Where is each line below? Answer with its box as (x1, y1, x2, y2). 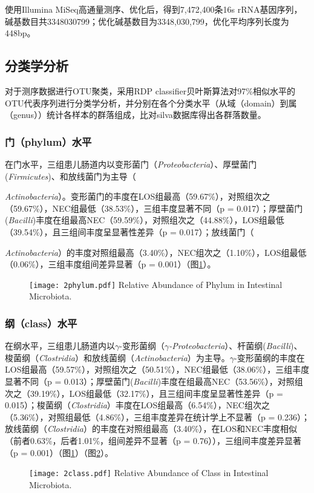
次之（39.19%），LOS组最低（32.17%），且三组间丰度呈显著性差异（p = (5, 387, 283, 399)
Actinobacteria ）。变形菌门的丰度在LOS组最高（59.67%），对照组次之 (5, 190, 270, 203)
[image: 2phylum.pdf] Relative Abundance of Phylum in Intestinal (29, 278, 283, 290)
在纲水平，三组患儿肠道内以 (5, 339, 115, 352)
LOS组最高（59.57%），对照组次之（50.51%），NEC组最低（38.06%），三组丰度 (5, 363, 310, 376)
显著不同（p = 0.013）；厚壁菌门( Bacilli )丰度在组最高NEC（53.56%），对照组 (5, 374, 303, 387)
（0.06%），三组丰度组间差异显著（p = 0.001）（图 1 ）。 (5, 258, 216, 270)
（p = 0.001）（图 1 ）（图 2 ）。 (5, 446, 113, 459)
